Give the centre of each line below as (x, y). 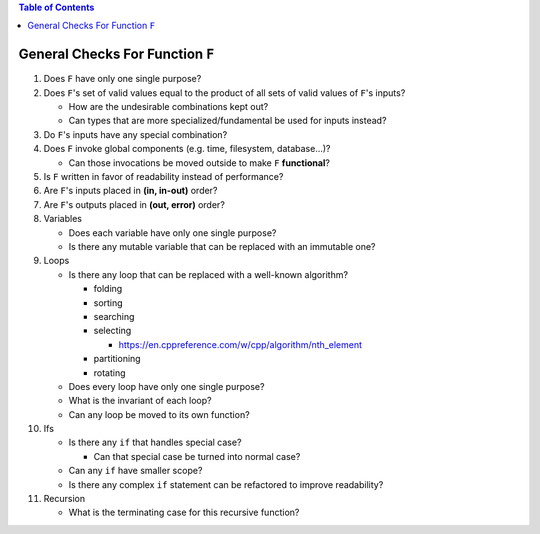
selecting (112, 331)
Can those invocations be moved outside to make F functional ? (199, 162)
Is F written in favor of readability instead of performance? (163, 177)
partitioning (117, 359)
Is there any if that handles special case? (155, 442)
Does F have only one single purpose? (122, 79)
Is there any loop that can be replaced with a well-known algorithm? (208, 274)
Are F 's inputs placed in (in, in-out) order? (130, 191)
